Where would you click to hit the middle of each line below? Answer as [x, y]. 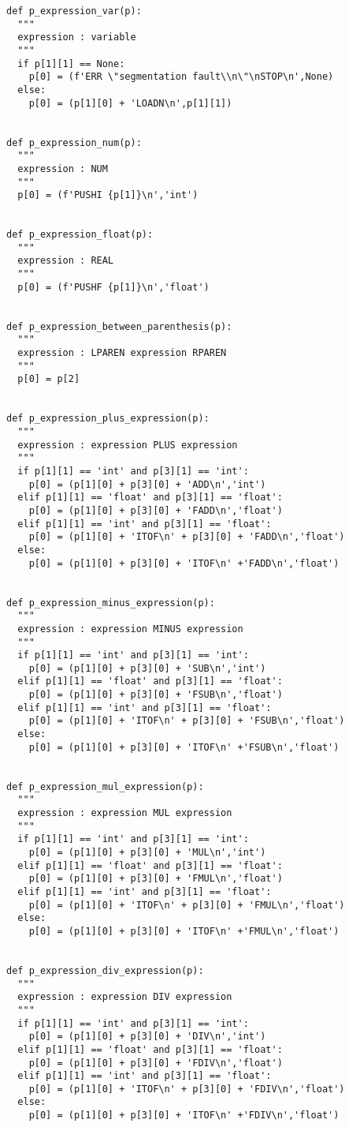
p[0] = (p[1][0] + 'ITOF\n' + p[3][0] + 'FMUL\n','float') [187, 905]
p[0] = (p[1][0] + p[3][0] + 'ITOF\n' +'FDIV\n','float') [184, 1116]
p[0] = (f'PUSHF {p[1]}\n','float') [113, 287]
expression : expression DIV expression [125, 997]
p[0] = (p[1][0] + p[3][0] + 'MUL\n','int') [147, 852]
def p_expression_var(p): [74, 11]
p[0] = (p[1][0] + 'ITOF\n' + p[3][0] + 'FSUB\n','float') [187, 721]
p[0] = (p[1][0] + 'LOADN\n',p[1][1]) [130, 103]
